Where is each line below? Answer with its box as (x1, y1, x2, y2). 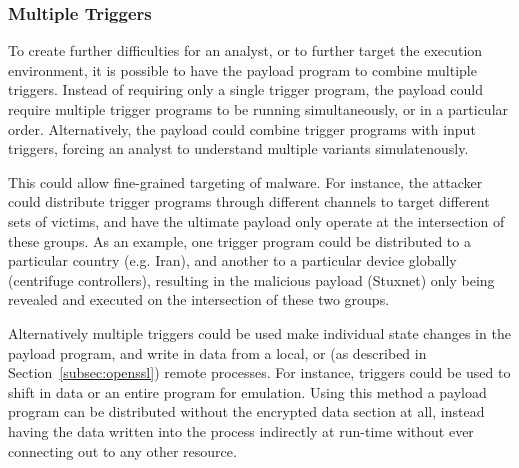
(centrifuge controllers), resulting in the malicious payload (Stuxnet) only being (8, 269, 495, 290)
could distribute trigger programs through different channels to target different (8, 191, 490, 212)
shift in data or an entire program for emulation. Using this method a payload (8, 381, 487, 402)
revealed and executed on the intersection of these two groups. (8, 289, 390, 310)
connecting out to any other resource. (8, 440, 237, 461)
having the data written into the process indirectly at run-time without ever (8, 420, 474, 441)
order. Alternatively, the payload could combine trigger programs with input (8, 118, 476, 139)
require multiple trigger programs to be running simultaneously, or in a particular (8, 99, 509, 119)
